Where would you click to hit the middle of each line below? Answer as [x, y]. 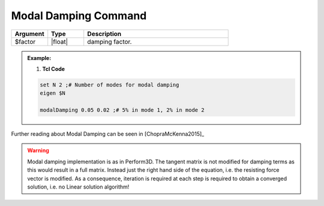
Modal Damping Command [79, 16]
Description [104, 34]
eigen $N [53, 93]
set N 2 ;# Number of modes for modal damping [109, 85]
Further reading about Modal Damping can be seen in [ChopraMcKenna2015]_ [108, 134]
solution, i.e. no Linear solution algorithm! [78, 187]
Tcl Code [54, 68]
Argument [29, 34]
